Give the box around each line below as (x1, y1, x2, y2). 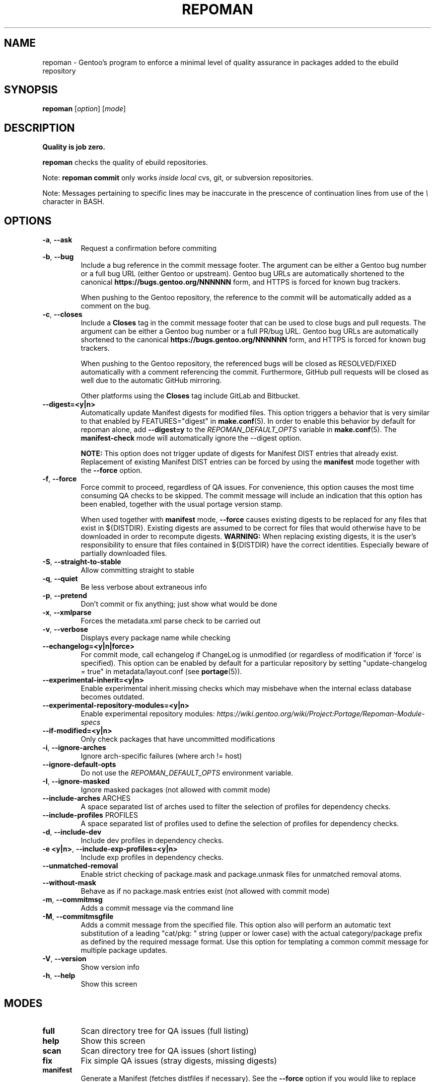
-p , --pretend (42, 591, 87, 600)
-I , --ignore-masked (42, 777, 110, 786)
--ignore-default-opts (42, 760, 116, 769)
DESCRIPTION (4, 121, 75, 134)
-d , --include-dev (42, 828, 102, 837)
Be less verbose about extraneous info (80, 583, 207, 592)
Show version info (80, 963, 140, 972)
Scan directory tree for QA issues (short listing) (80, 1045, 257, 1056)
